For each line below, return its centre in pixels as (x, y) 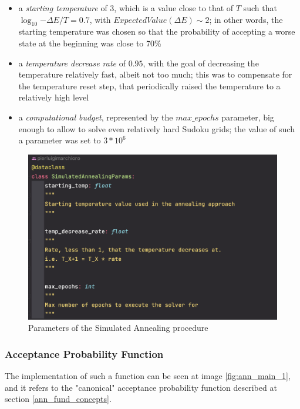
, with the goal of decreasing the (201, 63)
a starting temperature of (63, 8)
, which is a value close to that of (174, 8)
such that (260, 8)
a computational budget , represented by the (96, 117)
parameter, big (248, 117)
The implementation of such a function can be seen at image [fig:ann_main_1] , (148, 376)
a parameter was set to (60, 140)
